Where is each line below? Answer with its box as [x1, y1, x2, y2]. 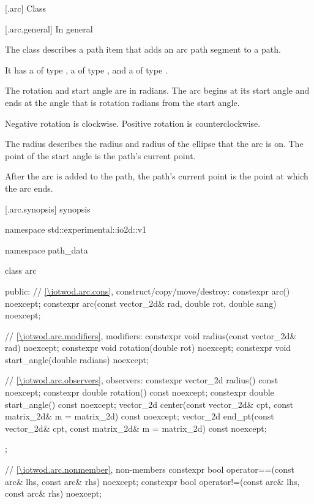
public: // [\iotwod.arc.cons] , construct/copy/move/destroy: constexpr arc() [5, 284, 290, 297]
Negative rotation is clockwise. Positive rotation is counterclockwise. [5, 116, 261, 129]
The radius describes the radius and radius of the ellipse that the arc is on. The [5, 137, 304, 150]
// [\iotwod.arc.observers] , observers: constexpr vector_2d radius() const [5, 374, 278, 386]
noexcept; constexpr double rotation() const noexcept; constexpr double [5, 386, 274, 399]
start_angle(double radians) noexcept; [5, 353, 149, 366]
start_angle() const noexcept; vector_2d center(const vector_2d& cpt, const [5, 397, 293, 410]
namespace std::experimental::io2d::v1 [5, 223, 147, 236]
